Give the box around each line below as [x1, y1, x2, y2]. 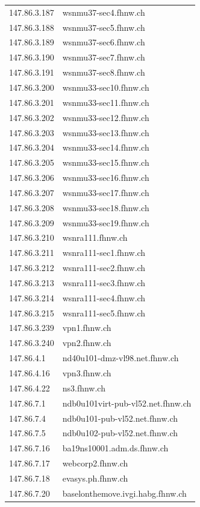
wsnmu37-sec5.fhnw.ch [62, 21, 145, 33]
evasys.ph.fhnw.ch [62, 471, 128, 484]
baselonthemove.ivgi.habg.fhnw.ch [62, 486, 187, 499]
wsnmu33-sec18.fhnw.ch [62, 201, 149, 214]
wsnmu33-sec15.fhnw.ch [62, 156, 149, 169]
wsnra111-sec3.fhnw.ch [62, 276, 146, 289]
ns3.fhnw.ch [62, 381, 105, 394]
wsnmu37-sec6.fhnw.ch [62, 36, 145, 48]
